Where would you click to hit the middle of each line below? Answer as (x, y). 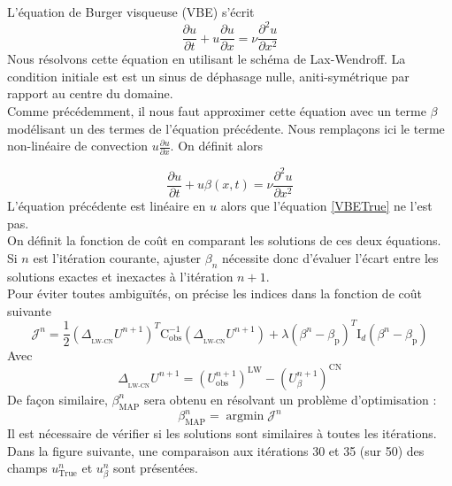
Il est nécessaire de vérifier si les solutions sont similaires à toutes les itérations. (222, 433)
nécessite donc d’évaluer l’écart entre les (330, 257)
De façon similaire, (57, 399)
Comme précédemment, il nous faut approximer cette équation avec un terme (217, 110)
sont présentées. (156, 468)
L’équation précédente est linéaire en (107, 205)
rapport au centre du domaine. (90, 93)
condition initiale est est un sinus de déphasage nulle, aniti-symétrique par (208, 76)
